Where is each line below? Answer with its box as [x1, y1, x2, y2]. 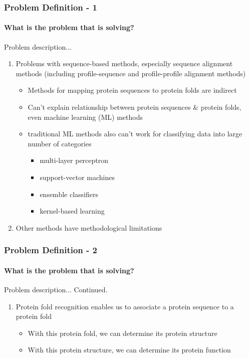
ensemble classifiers [40, 189, 98, 199]
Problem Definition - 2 [4, 244, 98, 256]
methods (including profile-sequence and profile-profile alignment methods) [16, 68, 246, 78]
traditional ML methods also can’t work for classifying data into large [28, 128, 242, 139]
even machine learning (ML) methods [28, 111, 143, 122]
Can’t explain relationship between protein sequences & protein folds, [28, 102, 241, 112]
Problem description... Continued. [4, 284, 108, 294]
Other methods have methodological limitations [16, 222, 162, 233]
